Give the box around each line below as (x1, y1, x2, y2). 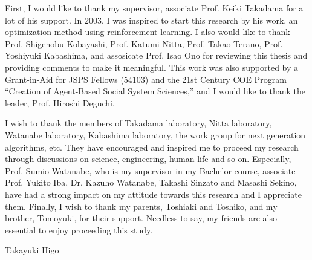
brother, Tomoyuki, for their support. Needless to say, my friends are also (5, 212, 277, 224)
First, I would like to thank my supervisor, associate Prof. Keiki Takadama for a (5, 2, 304, 14)
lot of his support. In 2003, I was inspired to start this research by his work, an (5, 13, 298, 26)
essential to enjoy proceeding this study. (5, 223, 153, 236)
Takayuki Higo (5, 244, 59, 256)
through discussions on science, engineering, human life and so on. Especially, (5, 152, 291, 165)
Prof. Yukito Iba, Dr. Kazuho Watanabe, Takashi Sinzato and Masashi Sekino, (5, 176, 297, 189)
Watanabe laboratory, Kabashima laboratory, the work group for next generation (5, 128, 306, 141)
